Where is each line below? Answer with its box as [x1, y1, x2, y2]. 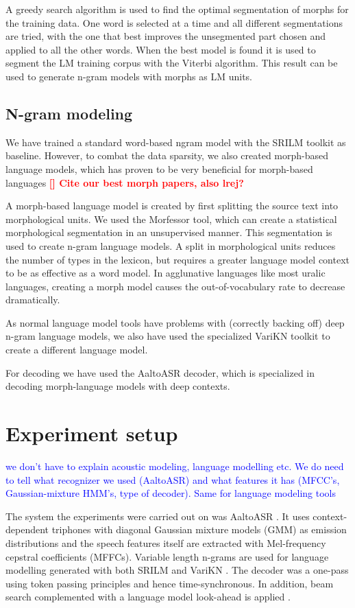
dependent [5, 522, 49, 537]
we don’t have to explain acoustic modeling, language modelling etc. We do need [5, 458, 344, 473]
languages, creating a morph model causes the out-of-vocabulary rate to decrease [5, 279, 345, 293]
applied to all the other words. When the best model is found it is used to [5, 42, 316, 56]
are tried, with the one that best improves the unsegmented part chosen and [5, 29, 326, 43]
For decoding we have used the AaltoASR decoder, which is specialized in [5, 365, 315, 379]
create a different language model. [5, 342, 148, 357]
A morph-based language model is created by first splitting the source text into [5, 198, 339, 213]
